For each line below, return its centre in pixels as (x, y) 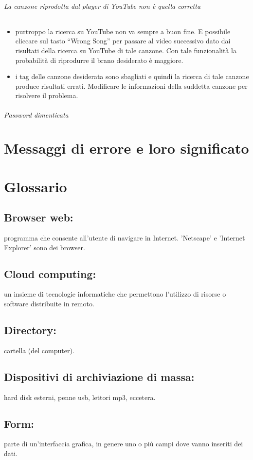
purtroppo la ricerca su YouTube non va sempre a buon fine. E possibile (123, 31)
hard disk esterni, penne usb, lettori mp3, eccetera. (80, 397)
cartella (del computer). (39, 350)
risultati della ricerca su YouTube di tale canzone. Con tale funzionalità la (126, 50)
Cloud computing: (50, 273)
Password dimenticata (36, 114)
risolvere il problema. (47, 95)
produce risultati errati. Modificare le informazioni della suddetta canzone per (131, 86)
